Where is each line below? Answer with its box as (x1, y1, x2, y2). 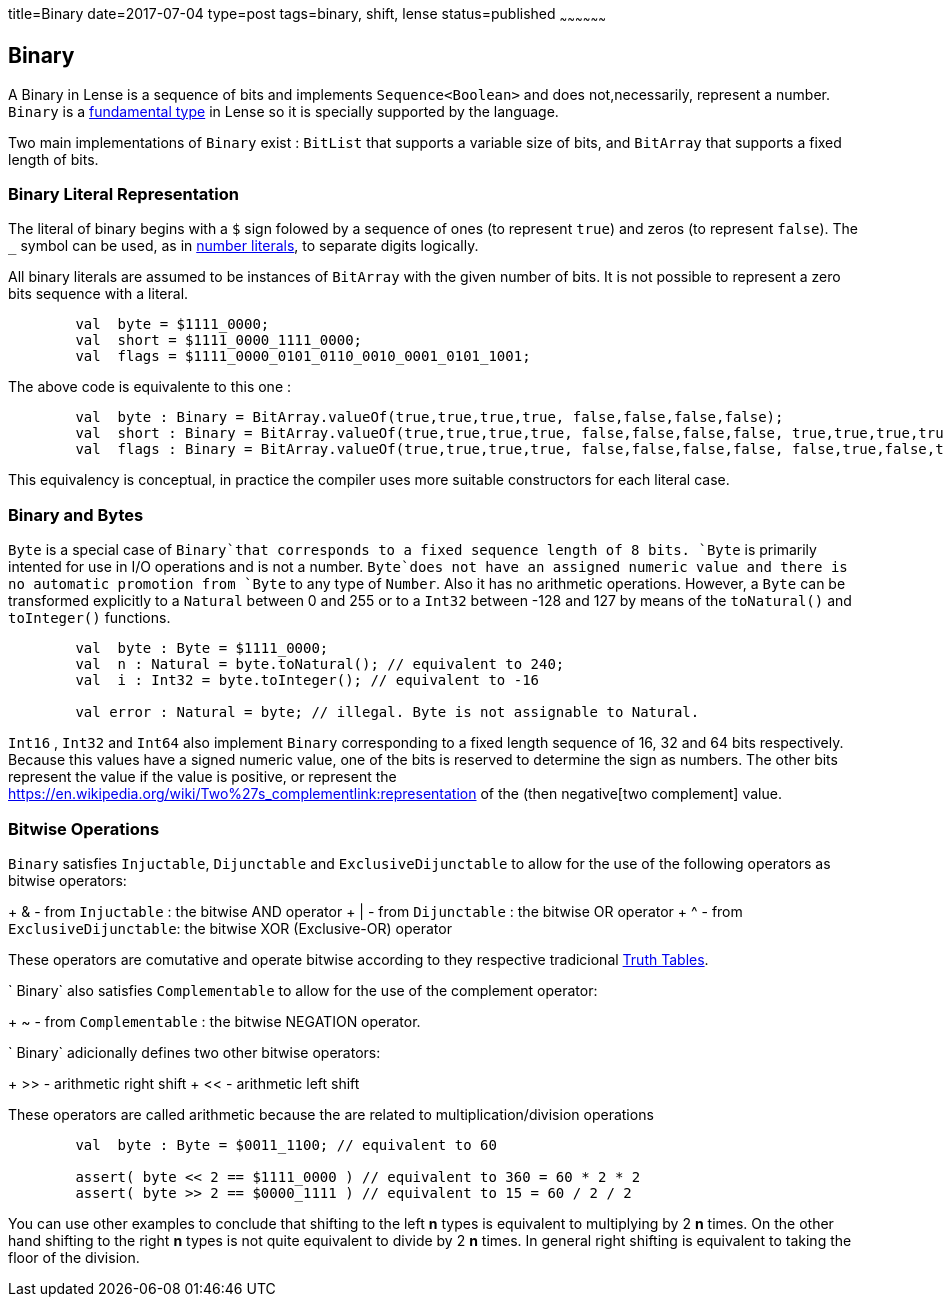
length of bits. (8, 150, 99, 168)
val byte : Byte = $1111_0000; (75, 640, 329, 657)
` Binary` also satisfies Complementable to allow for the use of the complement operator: (8, 981, 598, 999)
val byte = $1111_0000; (75, 316, 270, 333)
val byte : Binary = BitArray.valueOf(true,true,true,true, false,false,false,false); (75, 409, 784, 426)
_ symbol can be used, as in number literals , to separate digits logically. (8, 237, 479, 255)
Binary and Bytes (8, 504, 144, 525)
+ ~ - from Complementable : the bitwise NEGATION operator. (8, 1012, 421, 1030)
